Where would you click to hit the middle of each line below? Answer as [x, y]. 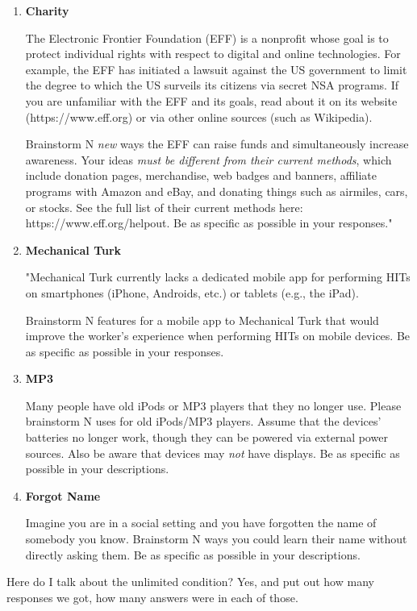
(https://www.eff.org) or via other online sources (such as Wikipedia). [199, 116]
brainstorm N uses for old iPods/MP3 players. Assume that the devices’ [203, 421]
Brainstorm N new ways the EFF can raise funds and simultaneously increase [217, 144]
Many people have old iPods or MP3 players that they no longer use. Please [213, 405]
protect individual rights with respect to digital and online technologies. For [213, 54]
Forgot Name [63, 495]
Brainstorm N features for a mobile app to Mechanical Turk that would [202, 320]
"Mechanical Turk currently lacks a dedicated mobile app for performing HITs [218, 277]
